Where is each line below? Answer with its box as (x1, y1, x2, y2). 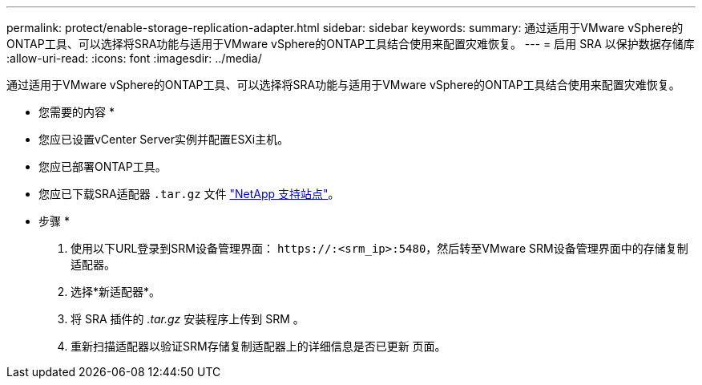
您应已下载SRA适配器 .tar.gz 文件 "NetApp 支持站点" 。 (38, 187, 340, 201)
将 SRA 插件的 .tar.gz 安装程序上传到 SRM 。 (71, 312, 305, 326)
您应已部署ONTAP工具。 (38, 160, 167, 173)
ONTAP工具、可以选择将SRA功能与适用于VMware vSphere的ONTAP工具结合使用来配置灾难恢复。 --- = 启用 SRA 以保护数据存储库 (6, 37, 695, 51)
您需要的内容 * (38, 105, 115, 119)
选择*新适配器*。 (71, 285, 161, 298)
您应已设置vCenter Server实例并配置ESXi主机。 (38, 132, 289, 146)
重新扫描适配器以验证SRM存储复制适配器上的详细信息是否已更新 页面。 (71, 339, 446, 353)
